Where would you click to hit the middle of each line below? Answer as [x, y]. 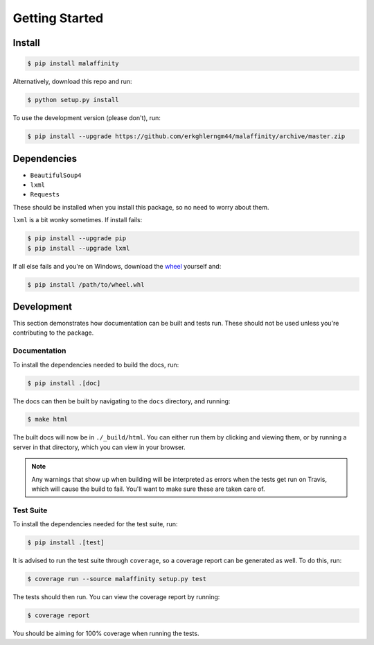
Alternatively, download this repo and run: [72, 82]
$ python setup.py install [73, 100]
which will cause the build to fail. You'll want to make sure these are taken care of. [149, 489]
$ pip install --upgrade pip [77, 238]
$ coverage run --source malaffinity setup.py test [117, 579]
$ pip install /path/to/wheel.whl [86, 284]
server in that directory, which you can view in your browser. [99, 447]
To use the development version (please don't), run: [87, 118]
